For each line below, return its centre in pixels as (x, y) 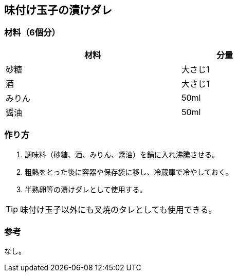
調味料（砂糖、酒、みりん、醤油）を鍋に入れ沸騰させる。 (122, 154)
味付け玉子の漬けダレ (58, 10)
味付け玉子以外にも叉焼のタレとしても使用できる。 (118, 209)
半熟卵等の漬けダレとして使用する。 (86, 189)
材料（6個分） (32, 33)
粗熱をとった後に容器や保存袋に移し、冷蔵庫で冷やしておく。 (129, 172)
